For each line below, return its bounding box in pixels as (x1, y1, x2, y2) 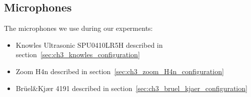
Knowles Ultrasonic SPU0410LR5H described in (15, 39, 163, 50)
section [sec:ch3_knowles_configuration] (15, 49, 140, 60)
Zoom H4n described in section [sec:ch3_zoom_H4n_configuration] (15, 66, 224, 76)
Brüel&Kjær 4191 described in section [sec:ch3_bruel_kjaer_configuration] (15, 83, 247, 93)
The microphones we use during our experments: (4, 23, 153, 33)
